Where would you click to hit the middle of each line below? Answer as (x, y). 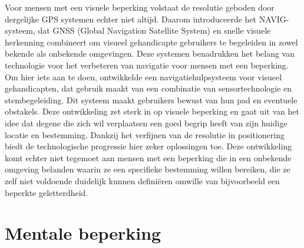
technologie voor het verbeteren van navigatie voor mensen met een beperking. (147, 65)
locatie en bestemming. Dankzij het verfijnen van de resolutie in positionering (145, 134)
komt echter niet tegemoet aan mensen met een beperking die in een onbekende (148, 157)
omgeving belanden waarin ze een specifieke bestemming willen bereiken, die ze (148, 169)
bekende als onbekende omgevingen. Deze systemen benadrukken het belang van (150, 53)
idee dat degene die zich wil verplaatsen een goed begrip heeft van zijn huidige (146, 123)
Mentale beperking (83, 233)
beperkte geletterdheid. (47, 192)
